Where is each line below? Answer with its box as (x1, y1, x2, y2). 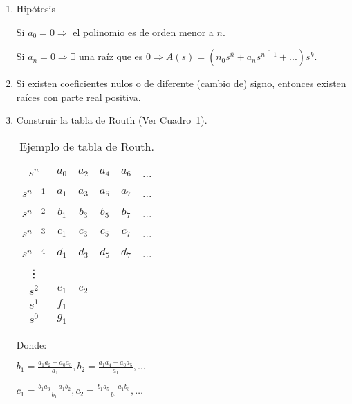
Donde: (16, 337, 47, 351)
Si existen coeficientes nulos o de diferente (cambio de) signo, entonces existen (16, 76, 346, 91)
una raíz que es (79, 49, 143, 64)
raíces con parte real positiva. (16, 89, 141, 104)
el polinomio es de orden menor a (73, 24, 214, 39)
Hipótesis (16, 1, 55, 15)
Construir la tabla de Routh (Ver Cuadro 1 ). (16, 113, 207, 127)
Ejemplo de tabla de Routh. (19, 138, 154, 154)
